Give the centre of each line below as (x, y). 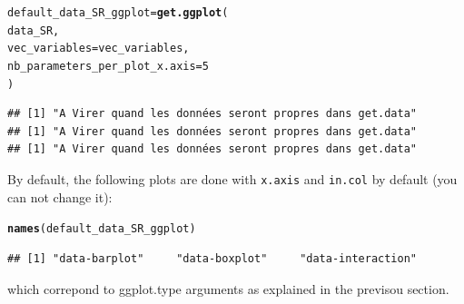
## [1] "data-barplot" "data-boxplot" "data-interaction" (212, 258)
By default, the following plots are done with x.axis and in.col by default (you (232, 179)
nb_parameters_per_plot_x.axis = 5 (108, 66)
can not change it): (60, 196)
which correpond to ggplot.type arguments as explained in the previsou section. (228, 288)
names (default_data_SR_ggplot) (102, 229)
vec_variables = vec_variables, (99, 49)
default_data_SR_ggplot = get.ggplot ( (118, 13)
